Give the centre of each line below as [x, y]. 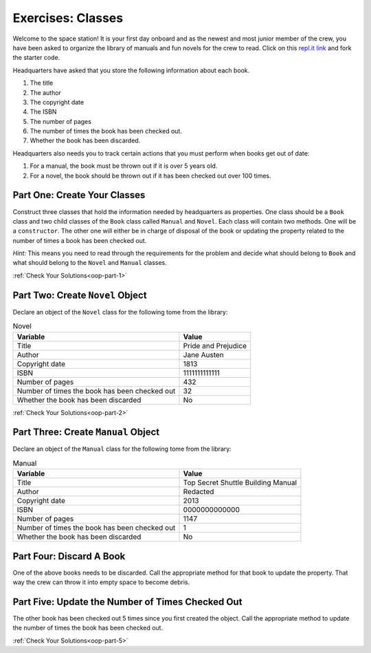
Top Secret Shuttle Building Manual [240, 483]
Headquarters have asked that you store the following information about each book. [131, 70]
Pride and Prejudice [215, 345]
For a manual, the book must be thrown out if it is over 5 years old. [124, 166]
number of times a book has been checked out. [80, 240]
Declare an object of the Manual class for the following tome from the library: [122, 449]
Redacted [199, 492]
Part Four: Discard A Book [69, 556]
